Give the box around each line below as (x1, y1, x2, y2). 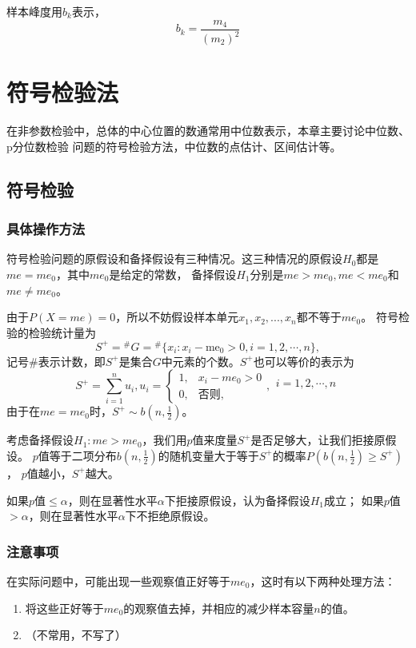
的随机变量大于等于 (158, 447, 259, 463)
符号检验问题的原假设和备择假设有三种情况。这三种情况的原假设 (6, 250, 342, 267)
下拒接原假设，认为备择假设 (164, 491, 310, 508)
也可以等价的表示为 (253, 352, 354, 369)
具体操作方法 (6, 219, 86, 239)
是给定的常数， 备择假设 (109, 265, 237, 282)
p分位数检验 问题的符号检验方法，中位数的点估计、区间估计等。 (6, 137, 342, 154)
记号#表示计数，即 (6, 352, 106, 369)
